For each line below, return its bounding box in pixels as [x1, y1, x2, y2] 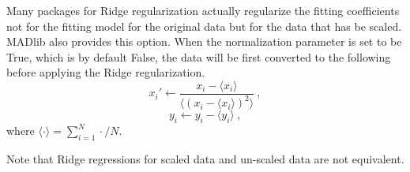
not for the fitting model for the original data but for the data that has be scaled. [6, 17, 402, 34]
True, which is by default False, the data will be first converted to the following [6, 48, 391, 65]
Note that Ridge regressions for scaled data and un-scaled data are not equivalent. [6, 150, 404, 166]
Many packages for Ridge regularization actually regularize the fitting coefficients [6, 2, 400, 18]
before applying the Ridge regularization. [6, 64, 205, 80]
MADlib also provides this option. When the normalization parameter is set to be [6, 33, 402, 50]
